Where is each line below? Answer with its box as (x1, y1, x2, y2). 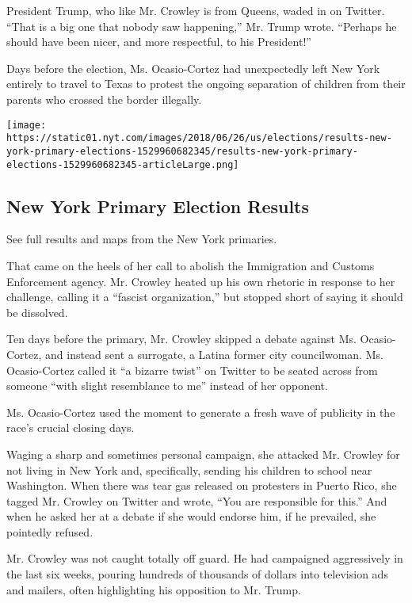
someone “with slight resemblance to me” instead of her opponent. (6, 377, 328, 394)
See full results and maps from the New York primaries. (6, 231, 277, 247)
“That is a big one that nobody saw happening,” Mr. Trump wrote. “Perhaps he (6, 17, 397, 34)
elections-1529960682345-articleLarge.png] (6, 158, 239, 170)
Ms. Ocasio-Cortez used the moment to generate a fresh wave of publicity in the (6, 403, 395, 420)
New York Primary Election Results (6, 193, 310, 218)
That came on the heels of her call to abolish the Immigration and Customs (6, 257, 375, 273)
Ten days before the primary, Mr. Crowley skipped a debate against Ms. (6, 330, 357, 347)
